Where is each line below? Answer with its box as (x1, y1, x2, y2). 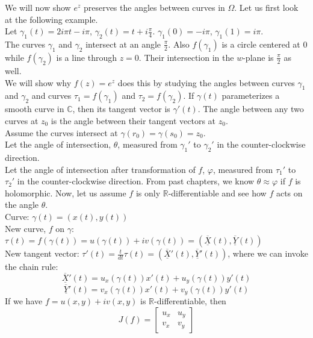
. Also (168, 37, 190, 50)
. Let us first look (234, 1, 299, 13)
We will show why (5, 76, 72, 89)
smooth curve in (5, 102, 64, 115)
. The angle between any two (197, 102, 304, 115)
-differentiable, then (154, 295, 226, 307)
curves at (5, 114, 39, 127)
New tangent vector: (5, 247, 79, 260)
